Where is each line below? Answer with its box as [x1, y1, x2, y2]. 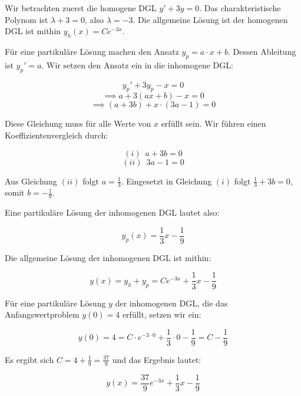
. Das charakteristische [199, 2, 281, 14]
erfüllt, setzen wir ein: [122, 308, 201, 321]
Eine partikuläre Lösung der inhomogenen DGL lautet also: [5, 206, 220, 219]
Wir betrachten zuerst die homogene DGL [5, 2, 157, 14]
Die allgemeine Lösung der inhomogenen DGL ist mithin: [5, 251, 211, 263]
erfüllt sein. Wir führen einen [161, 117, 266, 130]
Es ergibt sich [5, 353, 54, 365]
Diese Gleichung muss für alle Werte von [5, 117, 151, 130]
